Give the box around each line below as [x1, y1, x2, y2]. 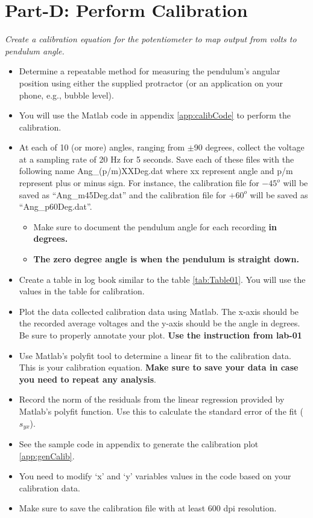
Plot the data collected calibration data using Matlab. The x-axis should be [19, 305, 299, 317]
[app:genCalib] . [19, 449, 75, 462]
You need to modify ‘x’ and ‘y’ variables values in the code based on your [19, 470, 291, 482]
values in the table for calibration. [19, 285, 145, 297]
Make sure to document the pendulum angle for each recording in [33, 220, 277, 233]
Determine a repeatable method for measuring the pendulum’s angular [19, 65, 280, 77]
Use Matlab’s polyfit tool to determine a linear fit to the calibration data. [19, 349, 291, 361]
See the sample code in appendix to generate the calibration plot [19, 438, 259, 450]
